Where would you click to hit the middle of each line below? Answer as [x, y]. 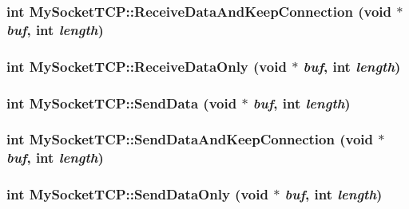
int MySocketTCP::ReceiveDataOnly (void [147, 66]
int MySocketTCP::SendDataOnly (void [137, 194]
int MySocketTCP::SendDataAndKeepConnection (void [190, 139]
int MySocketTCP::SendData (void [122, 103]
